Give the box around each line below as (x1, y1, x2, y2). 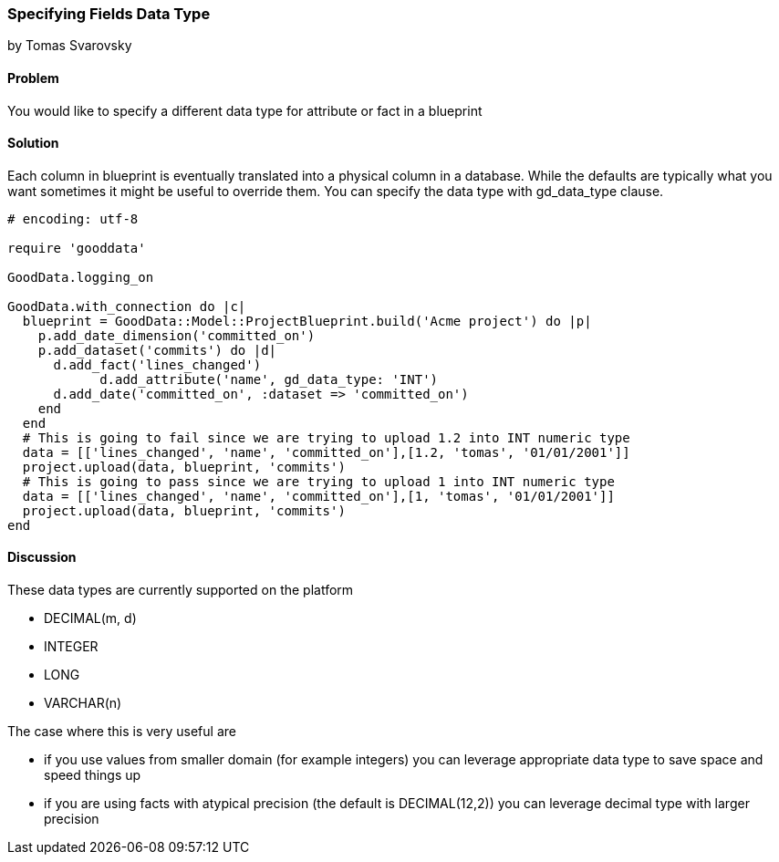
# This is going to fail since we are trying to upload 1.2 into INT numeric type (22, 430, 630, 445)
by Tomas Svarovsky (7, 37, 132, 54)
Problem (7, 69, 59, 86)
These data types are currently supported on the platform (7, 582, 354, 598)
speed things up (44, 767, 141, 784)
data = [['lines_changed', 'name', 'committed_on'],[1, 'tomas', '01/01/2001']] (22, 488, 615, 504)
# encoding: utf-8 (7, 211, 139, 226)
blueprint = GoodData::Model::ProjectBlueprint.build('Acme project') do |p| (22, 313, 592, 328)
